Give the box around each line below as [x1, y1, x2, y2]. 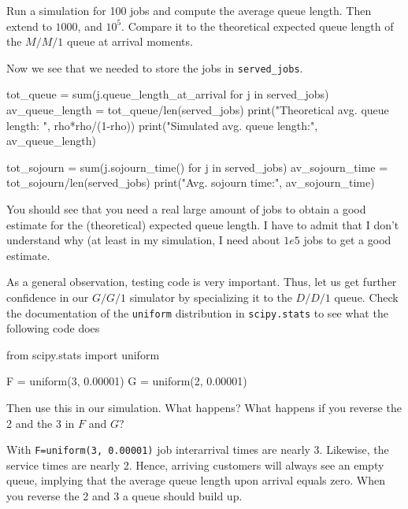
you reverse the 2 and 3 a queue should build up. [6, 488, 243, 504]
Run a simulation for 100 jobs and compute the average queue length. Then [6, 2, 372, 18]
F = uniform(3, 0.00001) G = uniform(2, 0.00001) [6, 373, 247, 389]
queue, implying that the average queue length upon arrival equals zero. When [6, 472, 385, 489]
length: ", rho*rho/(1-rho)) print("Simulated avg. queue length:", [6, 117, 318, 133]
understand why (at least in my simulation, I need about [6, 232, 280, 248]
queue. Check [334, 288, 399, 305]
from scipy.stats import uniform [6, 346, 160, 362]
